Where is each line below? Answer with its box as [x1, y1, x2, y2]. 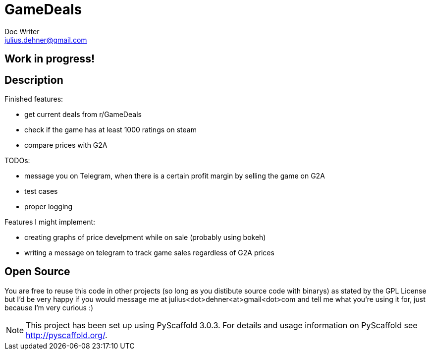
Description [4, 73, 63, 86]
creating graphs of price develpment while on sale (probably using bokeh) [24, 233, 266, 242]
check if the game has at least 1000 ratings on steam [24, 125, 197, 134]
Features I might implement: [4, 218, 96, 227]
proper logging [24, 202, 73, 211]
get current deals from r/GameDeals [24, 110, 142, 119]
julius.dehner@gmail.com [4, 35, 87, 44]
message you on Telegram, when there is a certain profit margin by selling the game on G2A [24, 172, 325, 180]
